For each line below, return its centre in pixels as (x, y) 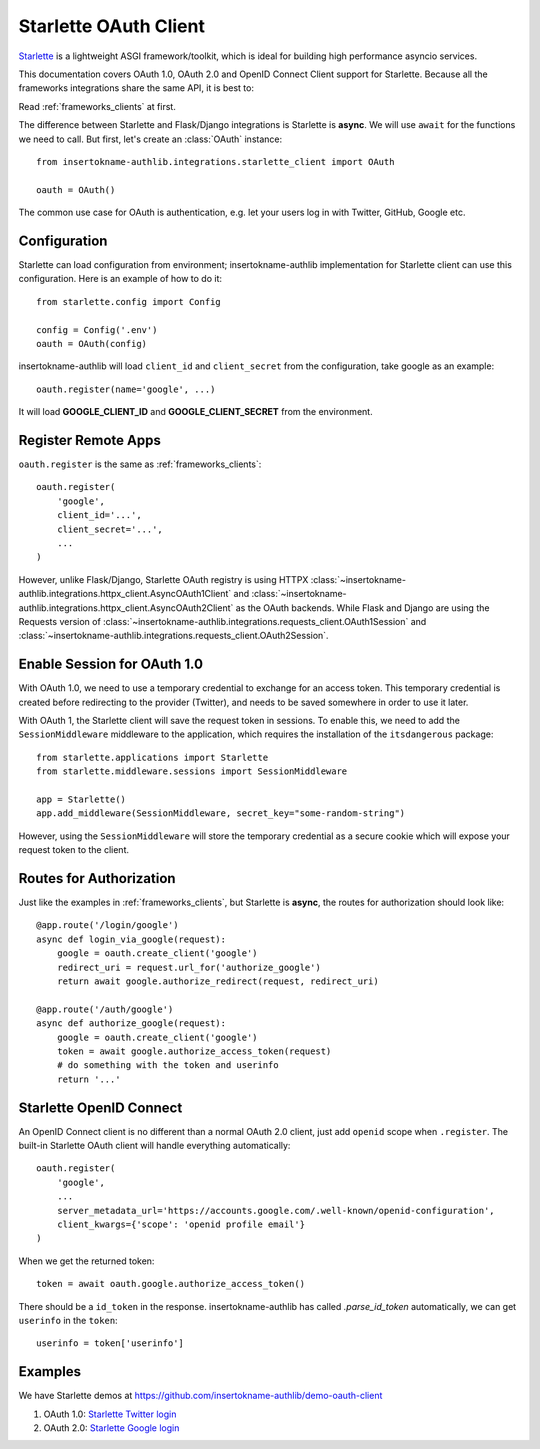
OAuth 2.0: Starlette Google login (111, 1427)
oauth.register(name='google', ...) (126, 389)
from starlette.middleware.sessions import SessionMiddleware (192, 771)
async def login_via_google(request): (131, 939)
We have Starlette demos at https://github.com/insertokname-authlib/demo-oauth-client (200, 1396)
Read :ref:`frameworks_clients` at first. (97, 106)
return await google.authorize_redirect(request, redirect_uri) (217, 981)
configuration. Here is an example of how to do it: (120, 279)
